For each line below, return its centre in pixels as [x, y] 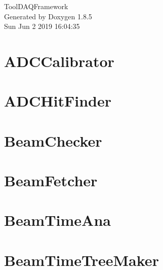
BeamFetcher [51, 180]
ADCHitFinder [58, 101]
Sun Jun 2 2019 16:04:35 [42, 26]
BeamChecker [53, 140]
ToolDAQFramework [36, 6]
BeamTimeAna [57, 220]
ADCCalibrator [59, 61]
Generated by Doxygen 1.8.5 [48, 16]
